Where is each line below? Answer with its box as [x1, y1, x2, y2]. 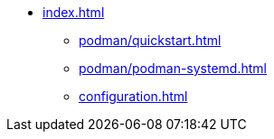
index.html [43, 5, 105, 20]
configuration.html [79, 88, 188, 104]
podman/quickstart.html [79, 32, 222, 48]
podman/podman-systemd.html [79, 60, 267, 76]
